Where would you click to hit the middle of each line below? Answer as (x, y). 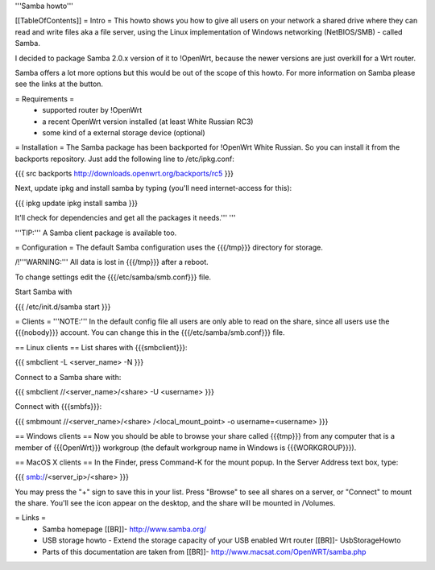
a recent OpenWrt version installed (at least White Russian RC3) (148, 122)
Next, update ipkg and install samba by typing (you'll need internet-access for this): (153, 188)
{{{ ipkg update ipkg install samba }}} (77, 203)
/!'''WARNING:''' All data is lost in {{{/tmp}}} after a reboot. (112, 262)
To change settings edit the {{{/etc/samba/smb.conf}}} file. (113, 277)
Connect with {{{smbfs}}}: (58, 407)
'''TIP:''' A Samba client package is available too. (96, 233)
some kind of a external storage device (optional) (124, 132)
